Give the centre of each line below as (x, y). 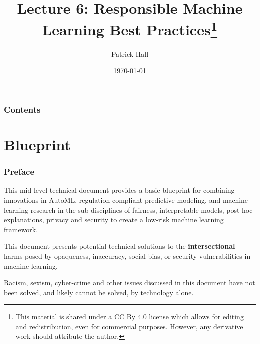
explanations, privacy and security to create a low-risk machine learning (114, 220)
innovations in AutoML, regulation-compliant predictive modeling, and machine (126, 200)
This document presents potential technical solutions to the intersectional (120, 246)
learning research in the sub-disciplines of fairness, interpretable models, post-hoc (128, 210)
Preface (19, 172)
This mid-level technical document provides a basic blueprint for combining (119, 190)
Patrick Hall (130, 54)
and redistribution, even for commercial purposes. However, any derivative (129, 326)
